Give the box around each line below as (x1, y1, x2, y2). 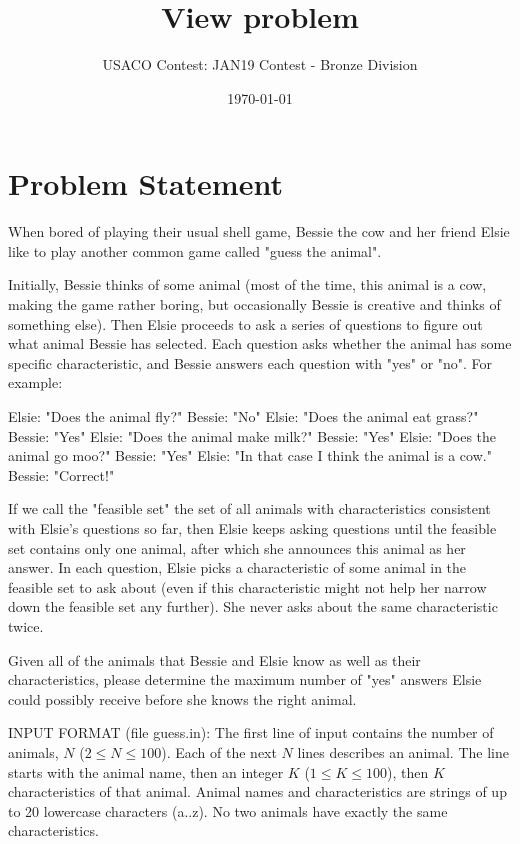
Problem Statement (8, 163, 283, 204)
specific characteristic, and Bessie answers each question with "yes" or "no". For (8, 352, 493, 373)
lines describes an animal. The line (297, 741, 509, 762)
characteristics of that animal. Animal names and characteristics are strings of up (8, 781, 507, 802)
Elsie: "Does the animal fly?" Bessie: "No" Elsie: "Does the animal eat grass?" (8, 406, 479, 426)
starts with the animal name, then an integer (8, 761, 284, 782)
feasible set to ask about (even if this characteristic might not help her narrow (8, 576, 487, 597)
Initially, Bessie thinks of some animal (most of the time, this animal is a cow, (8, 274, 487, 295)
